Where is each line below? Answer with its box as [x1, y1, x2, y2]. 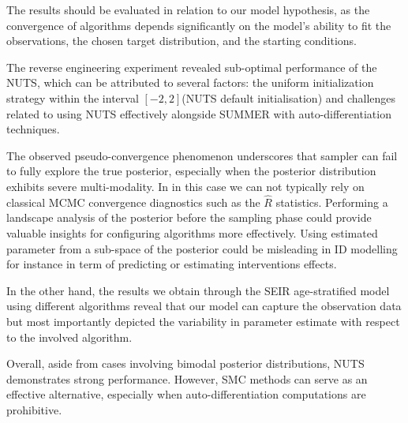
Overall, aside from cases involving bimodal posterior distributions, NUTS [6, 355, 365, 372]
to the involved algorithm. [6, 328, 133, 345]
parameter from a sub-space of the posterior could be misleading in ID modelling [6, 240, 398, 256]
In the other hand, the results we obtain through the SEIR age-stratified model [6, 282, 390, 298]
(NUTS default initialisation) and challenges [182, 89, 396, 106]
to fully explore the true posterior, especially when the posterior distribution [6, 163, 376, 179]
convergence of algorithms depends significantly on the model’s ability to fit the [6, 17, 391, 33]
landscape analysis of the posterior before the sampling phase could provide [6, 209, 372, 226]
